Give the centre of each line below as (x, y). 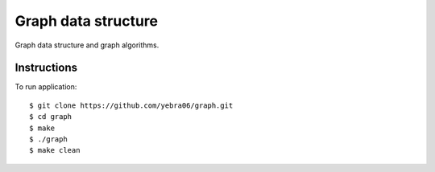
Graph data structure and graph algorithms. (87, 45)
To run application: (46, 87)
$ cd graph (51, 117)
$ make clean (55, 150)
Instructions (46, 68)
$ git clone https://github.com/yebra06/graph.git (131, 105)
